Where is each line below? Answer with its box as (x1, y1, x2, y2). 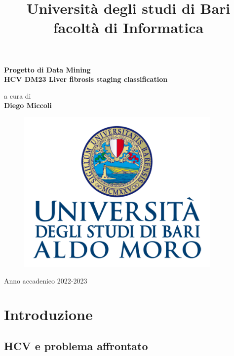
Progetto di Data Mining (4, 64, 91, 74)
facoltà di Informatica (53, 17, 204, 37)
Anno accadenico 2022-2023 (4, 275, 87, 285)
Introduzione (4, 304, 93, 324)
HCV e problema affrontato (4, 338, 148, 353)
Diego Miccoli (4, 100, 52, 110)
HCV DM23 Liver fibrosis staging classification (4, 74, 168, 84)
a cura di (4, 90, 31, 101)
